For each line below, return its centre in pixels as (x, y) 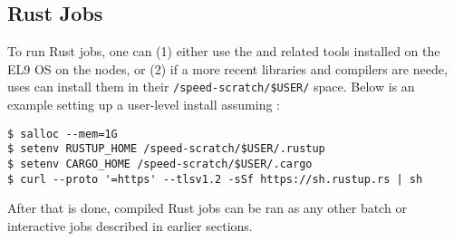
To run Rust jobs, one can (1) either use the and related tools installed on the (224, 51)
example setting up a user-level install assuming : (144, 105)
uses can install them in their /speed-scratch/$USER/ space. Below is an (211, 87)
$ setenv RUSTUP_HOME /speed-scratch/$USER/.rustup (166, 149)
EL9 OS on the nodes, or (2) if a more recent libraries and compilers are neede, (227, 68)
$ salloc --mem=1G (63, 134)
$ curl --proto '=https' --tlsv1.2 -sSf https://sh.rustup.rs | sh (215, 179)
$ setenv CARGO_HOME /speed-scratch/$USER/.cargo (160, 164)
